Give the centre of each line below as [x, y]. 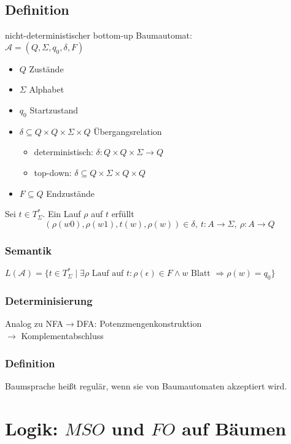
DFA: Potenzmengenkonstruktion [139, 323]
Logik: [32, 428]
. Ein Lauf [62, 214]
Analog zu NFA [34, 323]
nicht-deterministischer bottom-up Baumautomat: [99, 35]
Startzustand [54, 109]
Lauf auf [108, 274]
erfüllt [123, 214]
